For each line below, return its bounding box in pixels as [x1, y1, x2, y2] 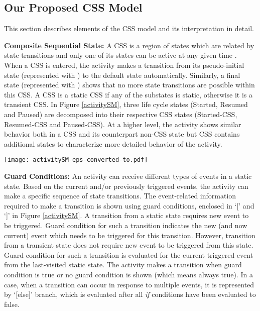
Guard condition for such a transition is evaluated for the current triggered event [4, 249, 253, 260]
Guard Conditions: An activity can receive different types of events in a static [4, 170, 252, 181]
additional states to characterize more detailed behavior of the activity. [4, 138, 222, 149]
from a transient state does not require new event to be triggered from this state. [4, 240, 253, 250]
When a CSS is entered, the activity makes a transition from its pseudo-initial [4, 59, 244, 70]
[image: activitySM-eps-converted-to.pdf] [4, 156, 148, 164]
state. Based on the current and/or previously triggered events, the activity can [4, 180, 248, 191]
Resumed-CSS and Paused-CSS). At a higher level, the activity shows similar [4, 119, 241, 129]
